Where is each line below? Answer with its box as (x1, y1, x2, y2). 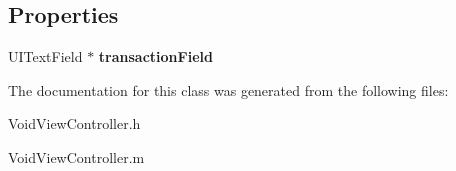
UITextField (8, 46, 83, 67)
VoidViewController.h (8, 113, 141, 134)
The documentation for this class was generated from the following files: (8, 79, 449, 100)
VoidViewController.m (8, 146, 145, 167)
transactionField (98, 46, 213, 67)
